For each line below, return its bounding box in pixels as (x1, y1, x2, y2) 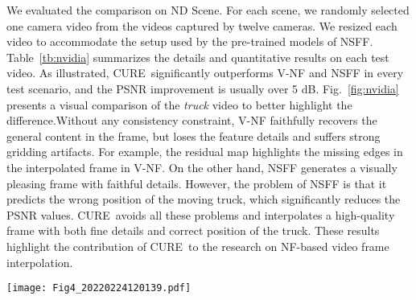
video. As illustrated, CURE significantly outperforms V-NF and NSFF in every (6, 64, 404, 81)
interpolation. (6, 253, 73, 270)
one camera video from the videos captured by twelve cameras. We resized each (6, 17, 397, 34)
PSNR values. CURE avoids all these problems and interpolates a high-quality (6, 206, 395, 223)
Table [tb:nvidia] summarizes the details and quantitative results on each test (6, 48, 389, 65)
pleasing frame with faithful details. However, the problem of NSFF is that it (6, 175, 387, 191)
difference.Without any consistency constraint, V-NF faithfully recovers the (6, 112, 377, 129)
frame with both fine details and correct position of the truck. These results (6, 222, 380, 239)
